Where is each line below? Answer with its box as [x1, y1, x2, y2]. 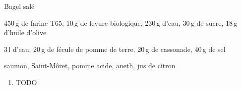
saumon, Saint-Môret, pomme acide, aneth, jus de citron [4, 60, 176, 71]
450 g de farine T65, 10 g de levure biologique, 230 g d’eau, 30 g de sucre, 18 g [4, 17, 238, 28]
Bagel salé [4, 1, 35, 11]
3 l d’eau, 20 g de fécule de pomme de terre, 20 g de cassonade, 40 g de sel [4, 44, 226, 54]
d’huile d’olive [4, 27, 47, 38]
